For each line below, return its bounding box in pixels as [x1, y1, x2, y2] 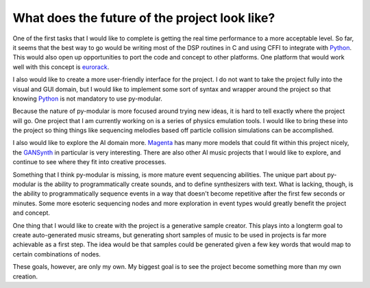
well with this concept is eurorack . [12, 62, 110, 71]
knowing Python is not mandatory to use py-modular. [12, 94, 162, 103]
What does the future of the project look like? [12, 10, 275, 25]
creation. [12, 272, 38, 280]
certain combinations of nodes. [12, 250, 101, 258]
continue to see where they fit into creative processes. [12, 158, 167, 166]
